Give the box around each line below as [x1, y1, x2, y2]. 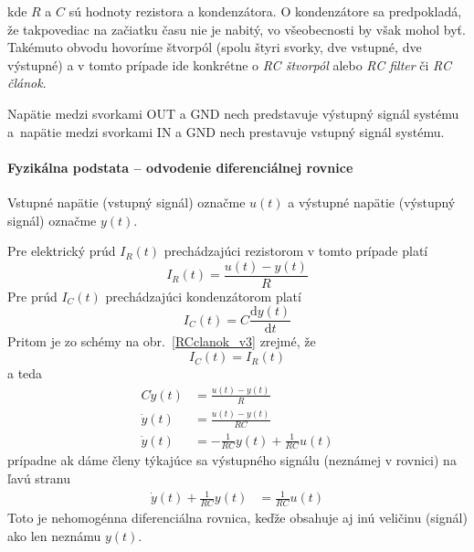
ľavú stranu [7, 468, 70, 487]
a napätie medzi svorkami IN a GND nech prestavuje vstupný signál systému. [7, 122, 445, 141]
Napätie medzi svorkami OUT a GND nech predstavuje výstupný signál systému [7, 103, 459, 122]
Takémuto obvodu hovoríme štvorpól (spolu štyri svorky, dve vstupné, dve [7, 37, 422, 57]
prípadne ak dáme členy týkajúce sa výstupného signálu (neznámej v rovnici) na [7, 451, 457, 470]
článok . [7, 73, 47, 92]
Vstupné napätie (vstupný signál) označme [7, 192, 246, 211]
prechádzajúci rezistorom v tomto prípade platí [163, 241, 428, 260]
